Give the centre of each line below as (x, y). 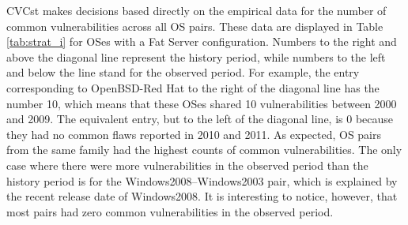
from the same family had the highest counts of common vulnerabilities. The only (204, 150)
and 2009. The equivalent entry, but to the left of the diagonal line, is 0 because (200, 119)
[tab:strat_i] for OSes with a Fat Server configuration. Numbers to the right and (202, 41)
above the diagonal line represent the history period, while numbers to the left (196, 56)
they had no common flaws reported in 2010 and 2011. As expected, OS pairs (194, 134)
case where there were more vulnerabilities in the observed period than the (187, 165)
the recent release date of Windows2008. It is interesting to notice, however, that (202, 196)
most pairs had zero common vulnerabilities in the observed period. (170, 211)
